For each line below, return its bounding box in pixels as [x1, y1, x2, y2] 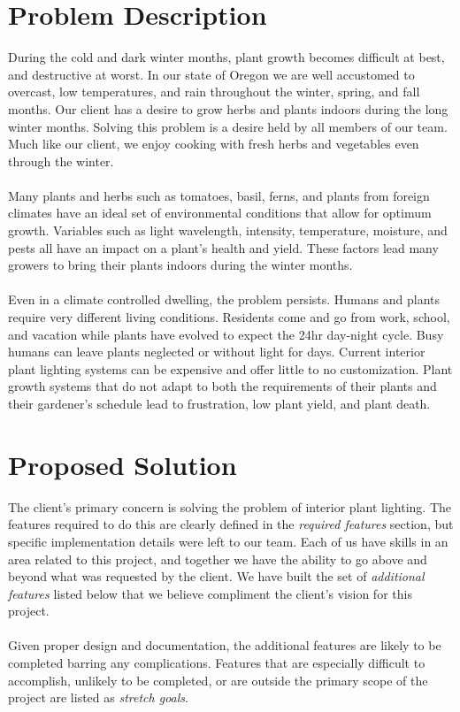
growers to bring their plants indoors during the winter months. [8, 256, 353, 274]
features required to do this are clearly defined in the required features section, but [8, 515, 454, 533]
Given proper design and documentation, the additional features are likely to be [8, 636, 441, 655]
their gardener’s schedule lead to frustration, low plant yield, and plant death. [8, 394, 431, 412]
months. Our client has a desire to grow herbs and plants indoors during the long [8, 99, 448, 118]
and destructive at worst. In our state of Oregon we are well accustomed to [8, 65, 415, 83]
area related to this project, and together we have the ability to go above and [8, 549, 427, 568]
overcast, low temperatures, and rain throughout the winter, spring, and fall [8, 82, 420, 101]
